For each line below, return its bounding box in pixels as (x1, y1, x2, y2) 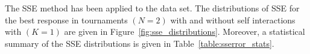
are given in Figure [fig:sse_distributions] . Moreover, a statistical (64, 25, 305, 38)
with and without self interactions (170, 13, 296, 26)
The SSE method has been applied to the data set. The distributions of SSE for (5, 2, 300, 14)
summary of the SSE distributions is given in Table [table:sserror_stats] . (5, 37, 274, 49)
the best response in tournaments (5, 13, 128, 26)
